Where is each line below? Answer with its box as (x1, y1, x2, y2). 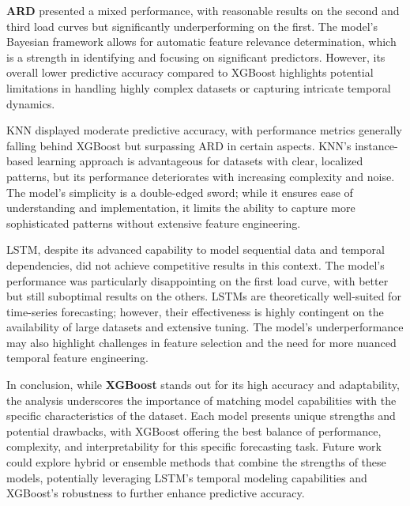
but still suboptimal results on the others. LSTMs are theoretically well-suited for (6, 288, 401, 304)
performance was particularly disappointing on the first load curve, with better (6, 272, 389, 289)
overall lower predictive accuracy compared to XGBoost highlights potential (6, 64, 374, 81)
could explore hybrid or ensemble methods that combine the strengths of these (6, 454, 386, 470)
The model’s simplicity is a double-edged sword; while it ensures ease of (6, 183, 353, 200)
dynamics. (6, 95, 55, 111)
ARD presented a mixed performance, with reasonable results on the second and (6, 2, 400, 18)
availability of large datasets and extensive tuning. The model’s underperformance (6, 319, 404, 335)
